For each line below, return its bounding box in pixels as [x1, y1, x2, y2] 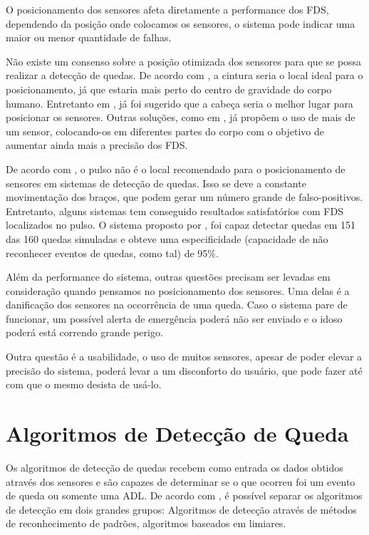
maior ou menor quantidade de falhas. [6, 30, 172, 45]
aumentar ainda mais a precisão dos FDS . [6, 137, 188, 152]
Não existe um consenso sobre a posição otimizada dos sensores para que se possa [6, 53, 362, 68]
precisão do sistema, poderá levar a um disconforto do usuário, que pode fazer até [6, 363, 363, 378]
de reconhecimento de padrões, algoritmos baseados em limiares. [6, 516, 286, 531]
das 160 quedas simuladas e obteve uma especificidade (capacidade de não [6, 231, 328, 246]
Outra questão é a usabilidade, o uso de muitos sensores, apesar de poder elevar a [6, 349, 363, 364]
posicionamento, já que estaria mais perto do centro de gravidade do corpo [6, 81, 332, 96]
